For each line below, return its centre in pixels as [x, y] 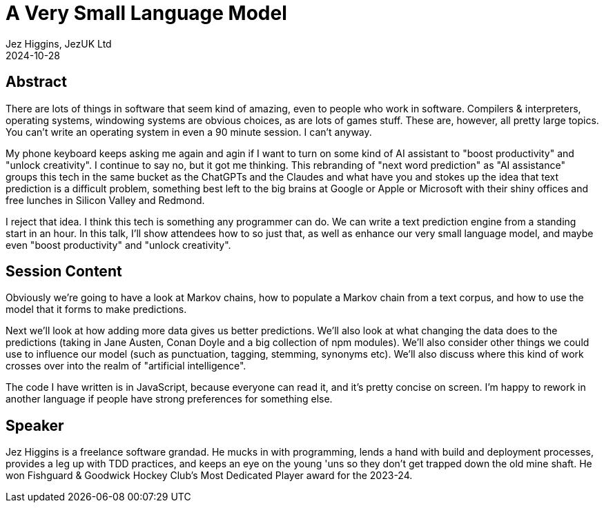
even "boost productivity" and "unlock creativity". [118, 245]
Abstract [36, 82]
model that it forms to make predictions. [96, 309]
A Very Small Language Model [146, 13]
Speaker [35, 425]
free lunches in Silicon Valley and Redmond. [105, 200]
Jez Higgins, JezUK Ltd [59, 43]
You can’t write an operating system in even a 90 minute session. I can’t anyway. [189, 132]
